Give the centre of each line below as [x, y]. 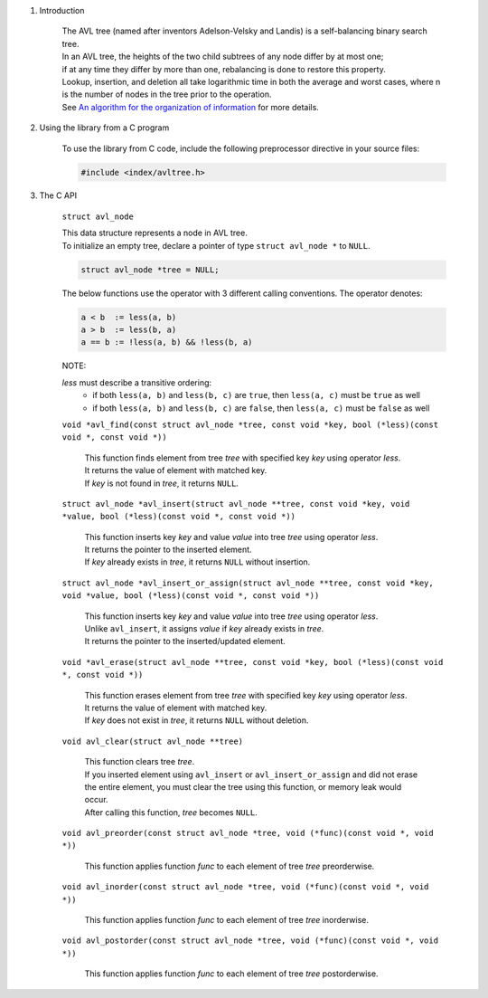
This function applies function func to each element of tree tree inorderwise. [227, 920]
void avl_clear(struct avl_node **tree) [153, 741]
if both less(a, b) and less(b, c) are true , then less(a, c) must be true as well [256, 395]
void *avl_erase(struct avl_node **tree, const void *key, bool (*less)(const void [253, 662]
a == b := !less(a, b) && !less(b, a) [167, 342]
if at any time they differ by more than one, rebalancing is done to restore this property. [224, 69]
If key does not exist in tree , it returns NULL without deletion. [197, 720]
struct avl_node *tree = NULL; [150, 270]
